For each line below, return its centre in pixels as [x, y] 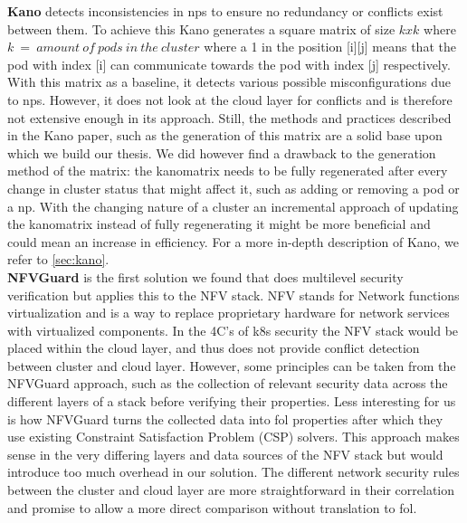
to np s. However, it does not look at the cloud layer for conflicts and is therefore [230, 99]
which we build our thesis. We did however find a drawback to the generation [222, 152]
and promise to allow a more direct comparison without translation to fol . [212, 507]
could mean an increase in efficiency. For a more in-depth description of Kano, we [233, 241]
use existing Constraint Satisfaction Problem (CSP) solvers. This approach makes [233, 437]
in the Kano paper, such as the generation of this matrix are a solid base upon [225, 135]
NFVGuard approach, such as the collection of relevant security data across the [228, 383]
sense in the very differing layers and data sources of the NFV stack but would [225, 454]
